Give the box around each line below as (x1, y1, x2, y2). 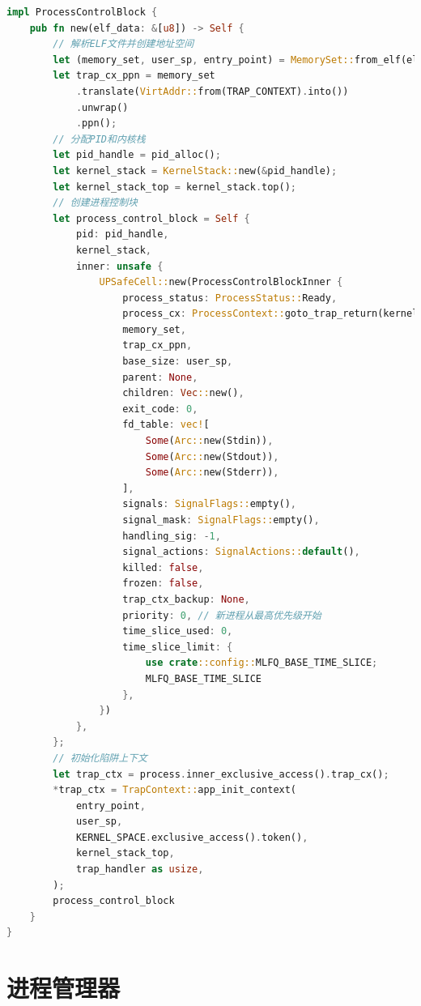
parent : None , (122, 371, 198, 383)
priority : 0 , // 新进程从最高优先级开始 (122, 609, 321, 621)
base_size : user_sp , (122, 356, 233, 368)
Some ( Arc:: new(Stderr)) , (145, 467, 279, 479)
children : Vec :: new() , (122, 387, 245, 399)
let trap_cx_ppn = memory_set (53, 70, 215, 82)
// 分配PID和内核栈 (53, 133, 146, 145)
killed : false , (122, 561, 204, 573)
